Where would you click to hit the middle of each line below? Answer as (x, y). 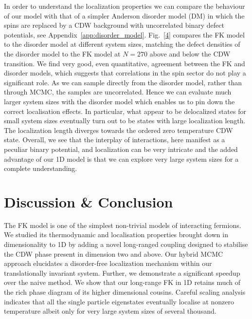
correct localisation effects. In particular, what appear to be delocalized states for (125, 111)
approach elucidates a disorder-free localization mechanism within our (108, 263)
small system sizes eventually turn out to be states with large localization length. (125, 121)
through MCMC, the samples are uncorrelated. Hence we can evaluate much (118, 92)
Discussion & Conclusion (89, 201)
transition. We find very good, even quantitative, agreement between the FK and (125, 63)
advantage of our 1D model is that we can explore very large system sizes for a (121, 159)
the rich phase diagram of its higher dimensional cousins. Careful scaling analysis (125, 291)
